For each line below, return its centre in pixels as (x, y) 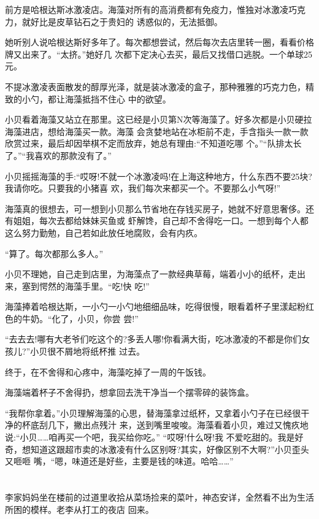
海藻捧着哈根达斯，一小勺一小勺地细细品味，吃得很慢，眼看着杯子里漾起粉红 (159, 306)
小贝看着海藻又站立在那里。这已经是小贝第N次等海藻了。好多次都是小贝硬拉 (159, 119)
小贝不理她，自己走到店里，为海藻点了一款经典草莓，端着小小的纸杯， (147, 274)
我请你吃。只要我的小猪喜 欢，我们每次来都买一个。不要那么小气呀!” (143, 188)
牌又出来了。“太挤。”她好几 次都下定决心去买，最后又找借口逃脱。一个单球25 (159, 54)
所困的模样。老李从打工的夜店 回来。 (79, 509)
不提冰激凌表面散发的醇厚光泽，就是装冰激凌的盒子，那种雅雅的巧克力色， (155, 86)
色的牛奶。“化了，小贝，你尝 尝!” (72, 318)
